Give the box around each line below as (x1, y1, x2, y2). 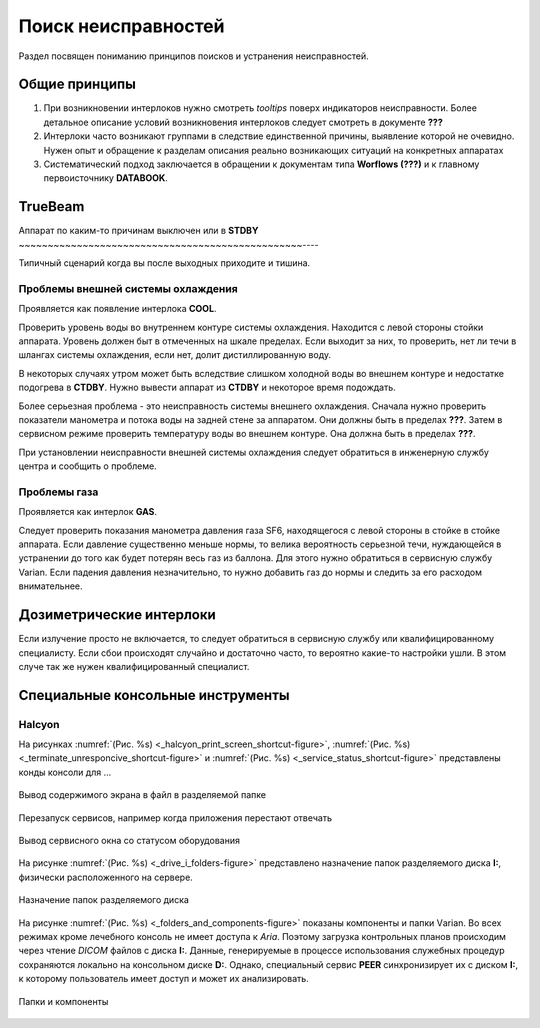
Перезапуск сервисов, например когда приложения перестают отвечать (18, 811, 332, 824)
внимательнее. (18, 580, 83, 592)
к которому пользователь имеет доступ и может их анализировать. (18, 973, 309, 985)
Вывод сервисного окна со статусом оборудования (18, 835, 240, 847)
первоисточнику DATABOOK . (43, 172, 169, 184)
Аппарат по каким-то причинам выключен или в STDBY (18, 225, 259, 237)
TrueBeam (18, 198, 85, 215)
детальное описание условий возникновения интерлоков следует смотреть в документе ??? (43, 116, 444, 128)
